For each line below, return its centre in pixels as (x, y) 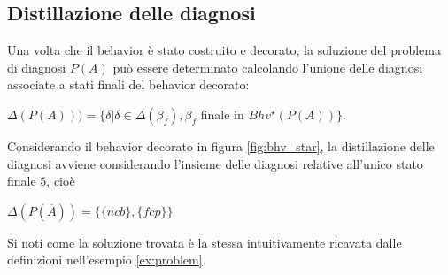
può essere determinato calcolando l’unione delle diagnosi (268, 67)
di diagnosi (37, 67)
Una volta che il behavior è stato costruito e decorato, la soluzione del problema (224, 50)
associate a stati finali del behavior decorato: (128, 84)
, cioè (61, 181)
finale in (222, 114)
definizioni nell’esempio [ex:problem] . (107, 260)
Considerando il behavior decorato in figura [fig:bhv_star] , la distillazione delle (221, 145)
